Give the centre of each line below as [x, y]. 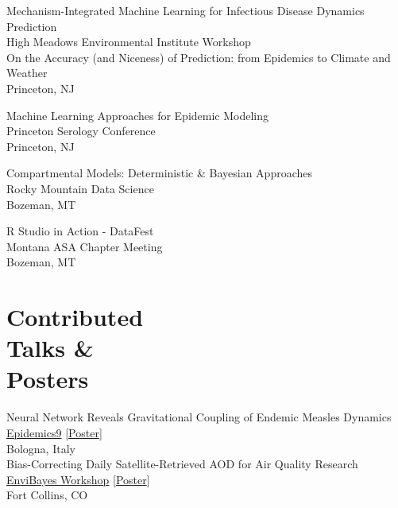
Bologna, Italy [41, 448]
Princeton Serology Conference [81, 131]
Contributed [75, 317]
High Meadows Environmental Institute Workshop [129, 42]
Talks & [50, 348]
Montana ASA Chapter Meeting [85, 246]
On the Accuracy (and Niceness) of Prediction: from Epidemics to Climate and [199, 57]
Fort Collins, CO [47, 495]
